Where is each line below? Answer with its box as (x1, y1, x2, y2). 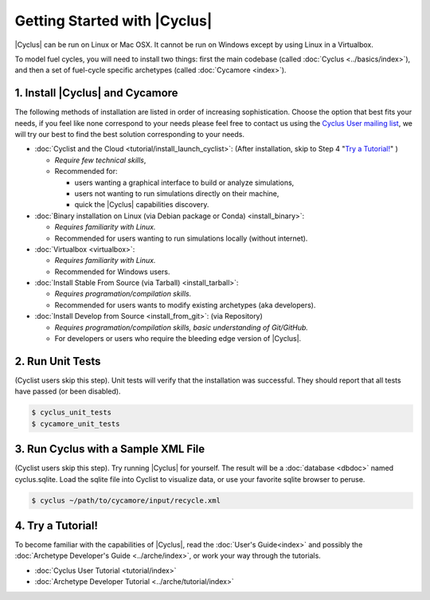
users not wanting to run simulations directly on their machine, (74, 188, 279, 198)
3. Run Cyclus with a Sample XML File (14, 442, 205, 456)
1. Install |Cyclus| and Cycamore (14, 86, 178, 100)
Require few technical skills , (54, 155, 147, 165)
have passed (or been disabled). (14, 386, 121, 396)
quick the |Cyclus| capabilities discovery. (74, 200, 209, 210)
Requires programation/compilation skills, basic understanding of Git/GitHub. (54, 323, 308, 332)
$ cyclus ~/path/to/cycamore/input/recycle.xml (31, 496, 221, 505)
